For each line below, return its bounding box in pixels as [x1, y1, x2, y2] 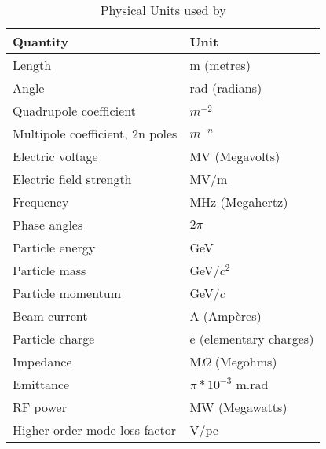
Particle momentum [13, 284, 122, 302]
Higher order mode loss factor [13, 421, 176, 439]
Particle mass [13, 261, 86, 279]
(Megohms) [214, 352, 277, 370]
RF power [13, 398, 67, 416]
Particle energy [13, 238, 96, 256]
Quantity [13, 32, 69, 50]
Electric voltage [13, 147, 98, 165]
